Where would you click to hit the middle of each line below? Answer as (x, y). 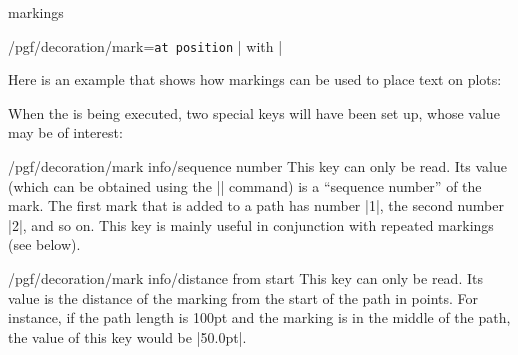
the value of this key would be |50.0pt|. (127, 336)
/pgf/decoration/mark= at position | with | (145, 45)
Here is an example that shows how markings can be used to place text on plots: (255, 79)
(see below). (44, 244)
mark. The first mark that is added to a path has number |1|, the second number (256, 205)
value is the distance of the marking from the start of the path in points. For (243, 297)
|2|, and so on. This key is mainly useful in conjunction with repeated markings (251, 224)
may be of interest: (65, 132)
